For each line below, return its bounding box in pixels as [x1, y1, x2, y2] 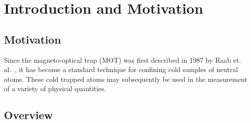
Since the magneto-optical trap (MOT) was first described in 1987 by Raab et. [4, 54, 241, 65]
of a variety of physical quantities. [4, 83, 106, 94]
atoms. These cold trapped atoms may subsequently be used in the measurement [4, 74, 248, 84]
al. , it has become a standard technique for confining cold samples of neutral [4, 64, 238, 74]
